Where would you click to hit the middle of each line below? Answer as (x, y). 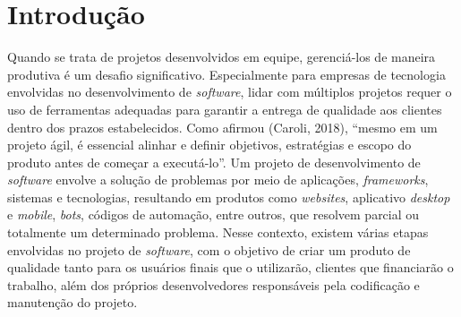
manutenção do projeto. (73, 302)
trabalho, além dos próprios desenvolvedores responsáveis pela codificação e (213, 284)
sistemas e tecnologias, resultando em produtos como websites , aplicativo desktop (229, 197)
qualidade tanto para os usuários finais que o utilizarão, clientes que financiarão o (230, 267)
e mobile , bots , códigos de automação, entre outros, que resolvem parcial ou (213, 214)
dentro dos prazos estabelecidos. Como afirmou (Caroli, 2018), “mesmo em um (222, 127)
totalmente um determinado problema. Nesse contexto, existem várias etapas (218, 232)
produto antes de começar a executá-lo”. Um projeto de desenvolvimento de (214, 162)
